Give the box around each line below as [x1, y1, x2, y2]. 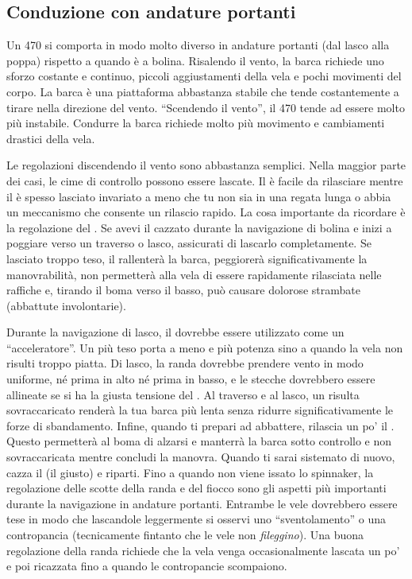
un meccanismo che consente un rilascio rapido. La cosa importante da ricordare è [6, 204, 406, 220]
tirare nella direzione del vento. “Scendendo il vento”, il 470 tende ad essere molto [6, 99, 405, 115]
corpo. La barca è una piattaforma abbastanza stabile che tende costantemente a [6, 83, 399, 99]
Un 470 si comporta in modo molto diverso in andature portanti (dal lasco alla [6, 37, 390, 53]
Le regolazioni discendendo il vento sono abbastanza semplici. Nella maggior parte [6, 157, 406, 173]
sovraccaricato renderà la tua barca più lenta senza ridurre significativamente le [6, 402, 394, 418]
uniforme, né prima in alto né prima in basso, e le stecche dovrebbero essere [6, 371, 375, 387]
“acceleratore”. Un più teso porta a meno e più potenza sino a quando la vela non [6, 339, 403, 356]
